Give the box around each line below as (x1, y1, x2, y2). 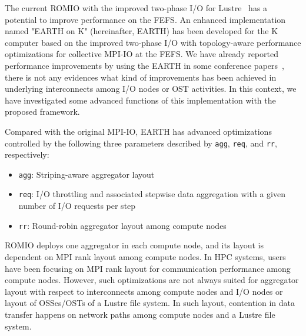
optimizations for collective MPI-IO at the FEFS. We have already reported (5, 48, 278, 60)
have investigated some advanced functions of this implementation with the (5, 94, 276, 106)
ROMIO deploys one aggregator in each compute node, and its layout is (5, 239, 264, 251)
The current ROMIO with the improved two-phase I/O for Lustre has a (5, 2, 268, 14)
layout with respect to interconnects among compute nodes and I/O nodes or (5, 285, 283, 297)
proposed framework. (5, 105, 80, 118)
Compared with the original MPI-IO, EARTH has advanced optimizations (5, 125, 272, 137)
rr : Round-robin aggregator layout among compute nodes (18, 219, 227, 231)
